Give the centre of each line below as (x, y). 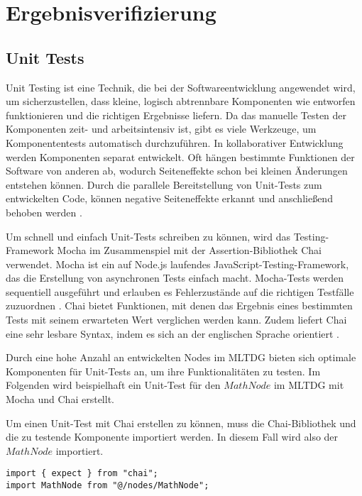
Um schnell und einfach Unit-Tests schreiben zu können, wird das (148, 236)
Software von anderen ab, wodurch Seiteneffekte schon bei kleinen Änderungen (177, 171)
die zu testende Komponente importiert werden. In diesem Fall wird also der (172, 437)
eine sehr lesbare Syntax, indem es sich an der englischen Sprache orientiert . (172, 333)
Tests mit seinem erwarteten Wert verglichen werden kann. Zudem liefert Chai (176, 320)
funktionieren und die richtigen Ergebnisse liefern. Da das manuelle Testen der (176, 115)
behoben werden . (44, 212)
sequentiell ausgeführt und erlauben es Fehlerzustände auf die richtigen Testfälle (180, 291)
